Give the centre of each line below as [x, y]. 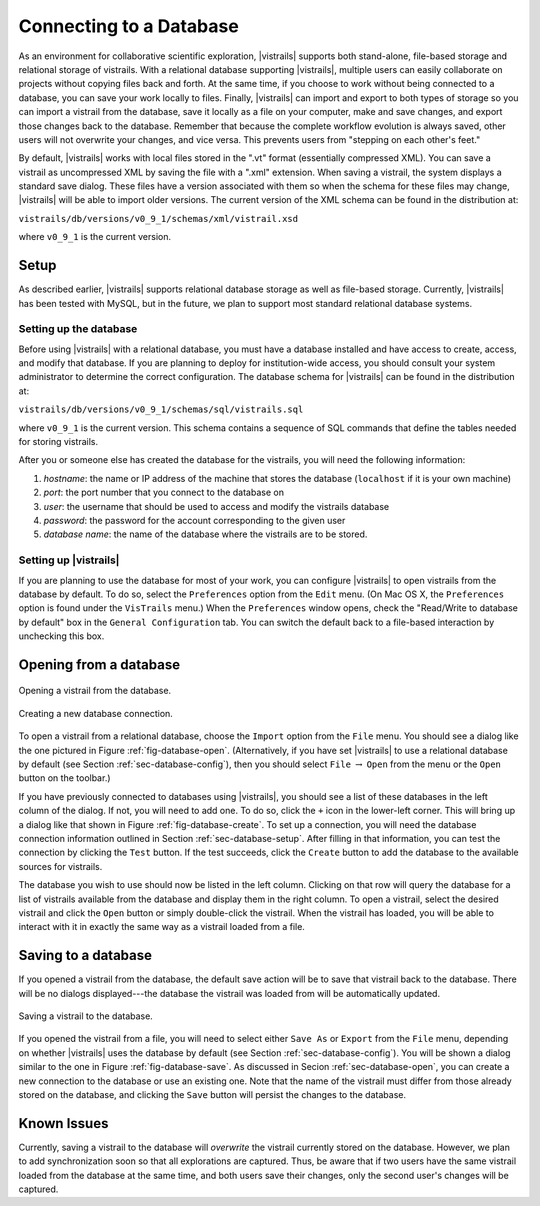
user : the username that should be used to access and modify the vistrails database [216, 506]
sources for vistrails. [60, 866]
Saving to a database [85, 955]
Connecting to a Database [128, 26]
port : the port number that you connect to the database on [164, 492]
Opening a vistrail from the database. [95, 691]
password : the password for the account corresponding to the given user [194, 520]
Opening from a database [99, 664]
